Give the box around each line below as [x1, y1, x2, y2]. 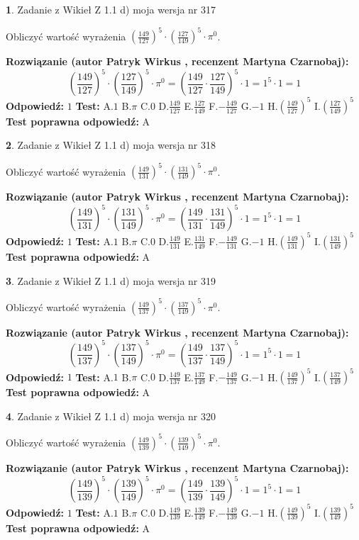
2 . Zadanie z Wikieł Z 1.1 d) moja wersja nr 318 [6, 137, 216, 152]
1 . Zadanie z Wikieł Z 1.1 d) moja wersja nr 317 [6, 2, 216, 16]
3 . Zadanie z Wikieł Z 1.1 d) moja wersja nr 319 [6, 273, 216, 288]
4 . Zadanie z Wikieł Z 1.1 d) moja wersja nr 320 [6, 408, 216, 423]
